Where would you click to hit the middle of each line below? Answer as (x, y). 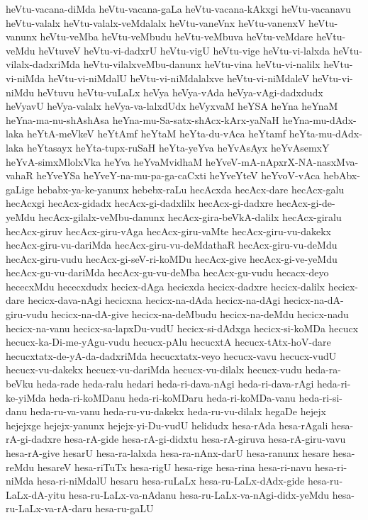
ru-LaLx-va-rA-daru (49, 508)
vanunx (21, 36)
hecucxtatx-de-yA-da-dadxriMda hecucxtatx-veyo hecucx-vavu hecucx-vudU (171, 355)
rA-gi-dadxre (33, 439)
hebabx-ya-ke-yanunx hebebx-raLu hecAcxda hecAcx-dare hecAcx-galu (191, 189)
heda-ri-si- (320, 397)
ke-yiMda (26, 397)
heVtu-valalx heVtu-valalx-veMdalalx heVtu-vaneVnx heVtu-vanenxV (156, 22)
